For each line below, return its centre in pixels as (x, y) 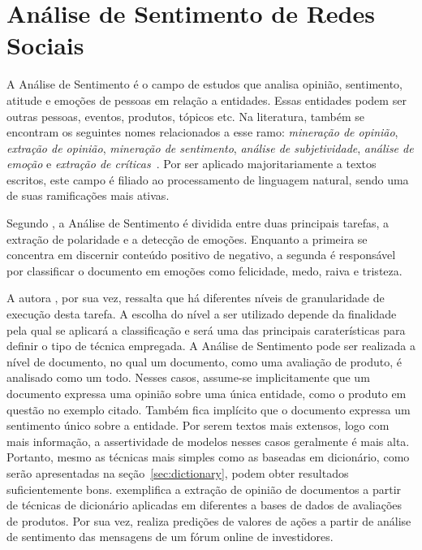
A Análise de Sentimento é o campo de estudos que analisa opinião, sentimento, (205, 84)
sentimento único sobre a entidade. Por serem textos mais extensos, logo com (198, 425)
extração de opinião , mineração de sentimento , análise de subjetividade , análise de (210, 147)
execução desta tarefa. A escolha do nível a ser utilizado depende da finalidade (202, 314)
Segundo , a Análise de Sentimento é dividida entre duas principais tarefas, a (198, 223)
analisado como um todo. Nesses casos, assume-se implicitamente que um (188, 377)
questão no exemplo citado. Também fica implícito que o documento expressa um (209, 409)
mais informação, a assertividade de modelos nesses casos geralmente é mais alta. (208, 441)
